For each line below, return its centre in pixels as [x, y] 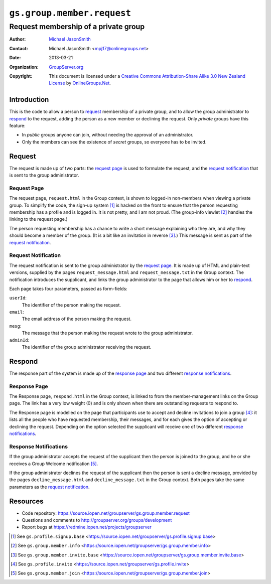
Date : [15, 58]
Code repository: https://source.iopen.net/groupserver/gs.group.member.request [106, 513]
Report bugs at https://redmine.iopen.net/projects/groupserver [87, 527]
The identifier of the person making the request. [72, 305]
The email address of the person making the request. [77, 319]
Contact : [19, 48]
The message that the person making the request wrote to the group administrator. [107, 333]
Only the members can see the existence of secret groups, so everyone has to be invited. [114, 142]
